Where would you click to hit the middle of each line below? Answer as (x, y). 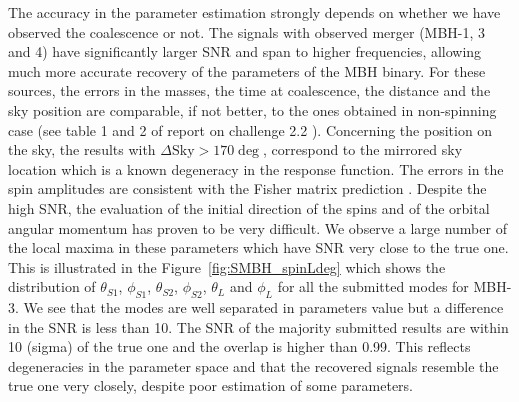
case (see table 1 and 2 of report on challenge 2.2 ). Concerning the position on (250, 129)
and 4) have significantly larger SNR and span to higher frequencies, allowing (245, 51)
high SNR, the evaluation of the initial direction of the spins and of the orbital (249, 207)
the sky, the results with (82, 149)
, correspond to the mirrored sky (362, 149)
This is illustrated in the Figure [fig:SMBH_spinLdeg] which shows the (227, 266)
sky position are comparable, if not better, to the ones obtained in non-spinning (252, 109)
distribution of (52, 286)
